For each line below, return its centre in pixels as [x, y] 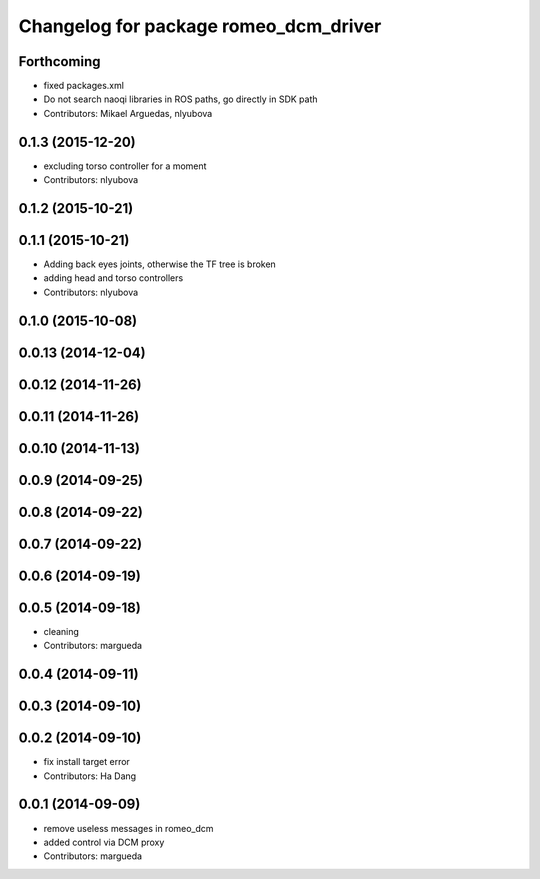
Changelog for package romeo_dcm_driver [200, 26]
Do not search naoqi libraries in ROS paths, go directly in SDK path [181, 99]
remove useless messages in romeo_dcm [128, 828]
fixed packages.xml [84, 86]
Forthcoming [59, 61]
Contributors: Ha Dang [90, 776]
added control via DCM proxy [104, 842]
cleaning [61, 631]
